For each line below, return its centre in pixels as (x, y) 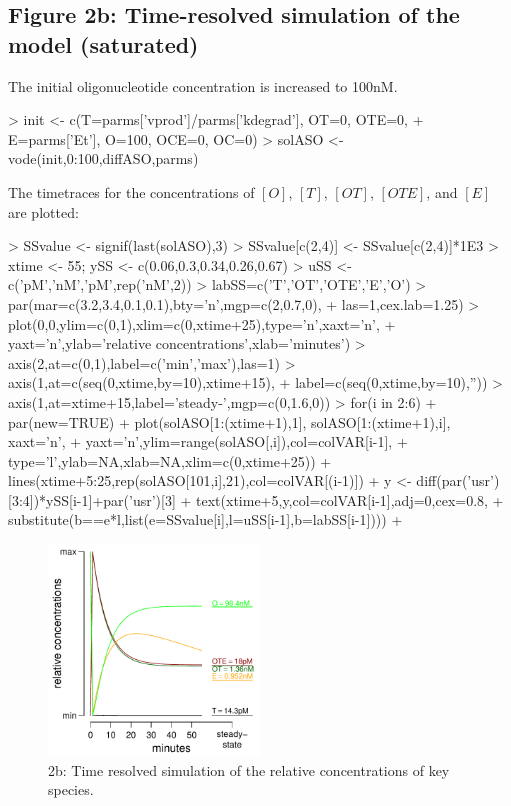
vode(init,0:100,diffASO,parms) (103, 158)
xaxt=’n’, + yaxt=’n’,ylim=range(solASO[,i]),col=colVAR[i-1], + (208, 441)
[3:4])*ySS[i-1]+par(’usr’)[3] (92, 499)
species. (71, 789)
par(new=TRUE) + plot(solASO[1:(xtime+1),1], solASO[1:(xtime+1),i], (229, 421)
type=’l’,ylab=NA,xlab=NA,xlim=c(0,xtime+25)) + (170, 460)
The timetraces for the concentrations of (131, 191)
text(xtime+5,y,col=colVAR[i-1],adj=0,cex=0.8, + (350, 499)
